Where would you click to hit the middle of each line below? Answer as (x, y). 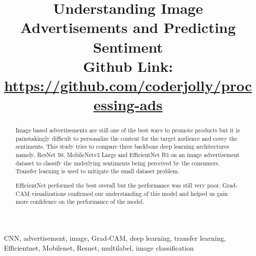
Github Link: (128, 66)
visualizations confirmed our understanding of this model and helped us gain (130, 193)
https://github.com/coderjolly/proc (128, 85)
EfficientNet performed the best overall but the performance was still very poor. (118, 185)
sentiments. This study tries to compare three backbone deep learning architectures (122, 146)
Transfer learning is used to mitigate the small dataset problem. (97, 171)
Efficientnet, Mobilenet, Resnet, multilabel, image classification (99, 247)
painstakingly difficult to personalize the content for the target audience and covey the (126, 138)
